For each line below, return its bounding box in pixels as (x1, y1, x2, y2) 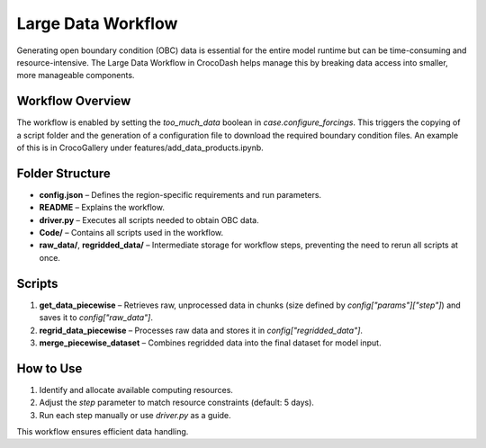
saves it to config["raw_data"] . (39, 312, 153, 323)
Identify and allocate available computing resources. (39, 384, 234, 395)
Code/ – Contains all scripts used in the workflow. (39, 228, 224, 238)
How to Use (16, 361, 83, 376)
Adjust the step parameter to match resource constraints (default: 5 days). (39, 397, 315, 408)
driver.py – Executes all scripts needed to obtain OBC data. (39, 214, 260, 225)
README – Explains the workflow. (39, 202, 166, 213)
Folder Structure (16, 166, 112, 181)
